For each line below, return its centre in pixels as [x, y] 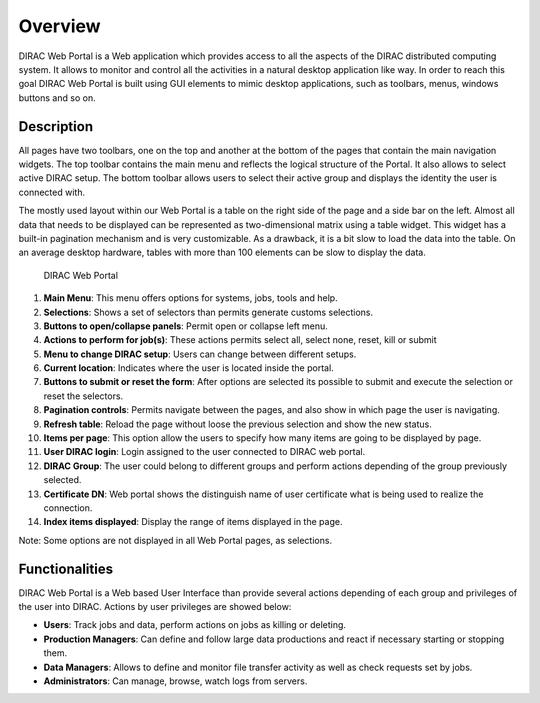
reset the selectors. [83, 396]
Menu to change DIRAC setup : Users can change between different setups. [200, 354]
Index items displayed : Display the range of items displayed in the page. [193, 522]
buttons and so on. [57, 97]
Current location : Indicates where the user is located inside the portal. [188, 368]
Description [56, 126]
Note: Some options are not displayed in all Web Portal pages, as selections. [175, 540]
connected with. [51, 192]
